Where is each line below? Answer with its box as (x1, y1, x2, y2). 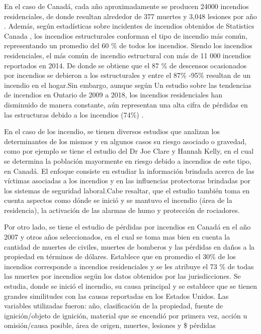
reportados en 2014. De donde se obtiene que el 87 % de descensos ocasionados (4, 60, 247, 70)
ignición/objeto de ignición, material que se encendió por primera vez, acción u (4, 310, 247, 320)
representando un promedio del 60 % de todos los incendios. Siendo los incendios (4, 40, 252, 51)
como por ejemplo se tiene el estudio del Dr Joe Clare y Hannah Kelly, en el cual (4, 146, 254, 156)
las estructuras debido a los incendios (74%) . (4, 109, 144, 120)
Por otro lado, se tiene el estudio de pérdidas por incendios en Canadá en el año (4, 221, 251, 232)
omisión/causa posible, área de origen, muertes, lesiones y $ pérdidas (4, 320, 216, 330)
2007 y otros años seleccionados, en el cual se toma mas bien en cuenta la (4, 232, 230, 242)
